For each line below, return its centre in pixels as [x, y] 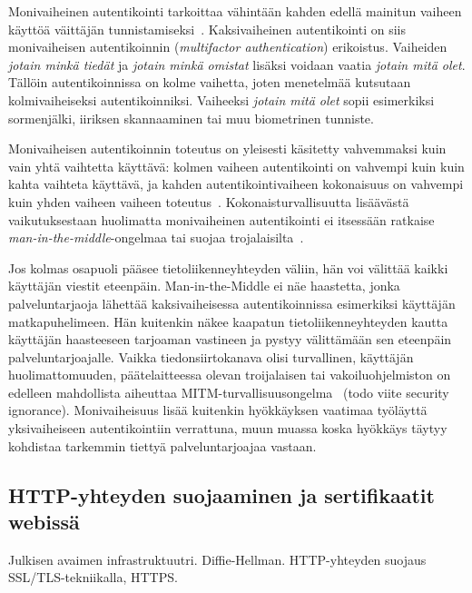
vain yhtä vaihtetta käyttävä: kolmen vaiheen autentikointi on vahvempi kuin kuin [236, 166]
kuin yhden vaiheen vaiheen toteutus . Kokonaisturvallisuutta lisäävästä [209, 201]
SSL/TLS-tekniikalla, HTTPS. [93, 577]
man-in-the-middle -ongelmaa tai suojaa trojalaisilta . [156, 237]
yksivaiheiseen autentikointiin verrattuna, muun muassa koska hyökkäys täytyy [228, 428]
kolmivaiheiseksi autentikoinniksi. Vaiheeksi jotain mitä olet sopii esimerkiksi [221, 99]
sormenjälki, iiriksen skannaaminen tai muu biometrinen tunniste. [191, 118]
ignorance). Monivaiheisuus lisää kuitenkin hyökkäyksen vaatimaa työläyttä [218, 410]
